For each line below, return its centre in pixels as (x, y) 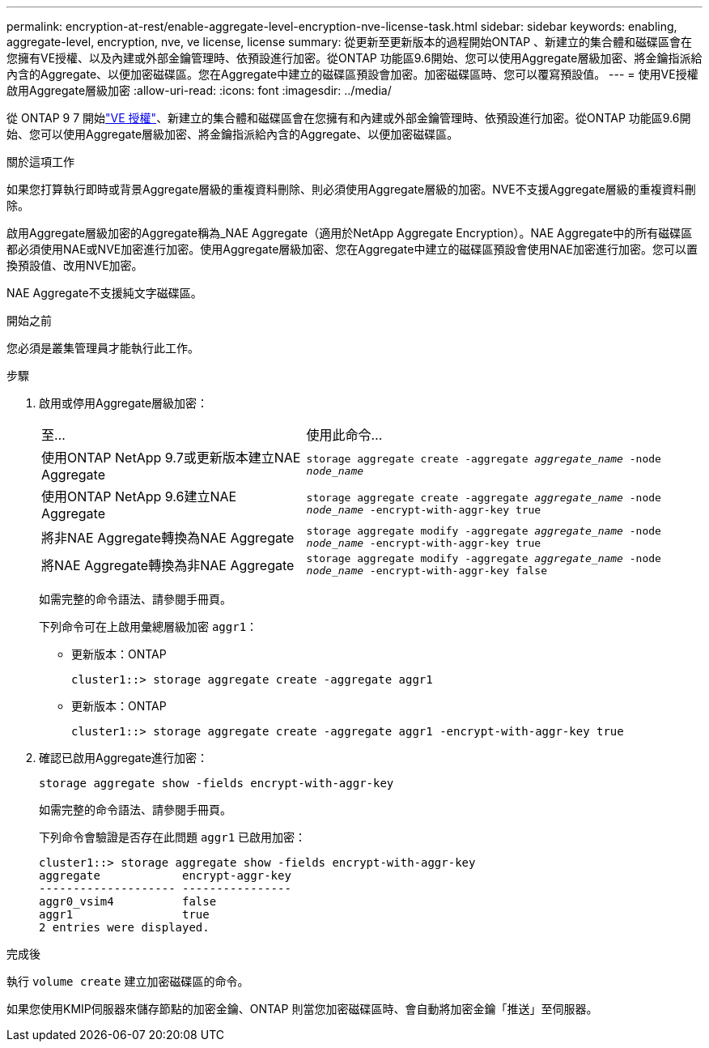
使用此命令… (344, 435)
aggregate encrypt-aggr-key (165, 875)
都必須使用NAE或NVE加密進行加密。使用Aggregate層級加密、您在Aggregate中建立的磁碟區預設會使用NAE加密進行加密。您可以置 (352, 249)
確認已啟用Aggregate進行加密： (124, 758)
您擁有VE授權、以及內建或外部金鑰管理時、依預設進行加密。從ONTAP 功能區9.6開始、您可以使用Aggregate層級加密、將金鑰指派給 (354, 58)
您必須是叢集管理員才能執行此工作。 (103, 348)
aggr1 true (124, 914)
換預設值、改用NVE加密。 (75, 265)
